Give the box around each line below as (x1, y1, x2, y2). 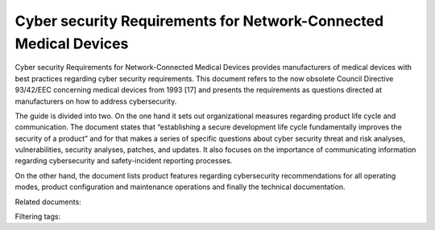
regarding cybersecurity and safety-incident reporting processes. (14, 156, 233, 166)
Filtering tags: (14, 212, 60, 221)
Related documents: (14, 197, 82, 207)
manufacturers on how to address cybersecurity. (14, 97, 177, 106)
